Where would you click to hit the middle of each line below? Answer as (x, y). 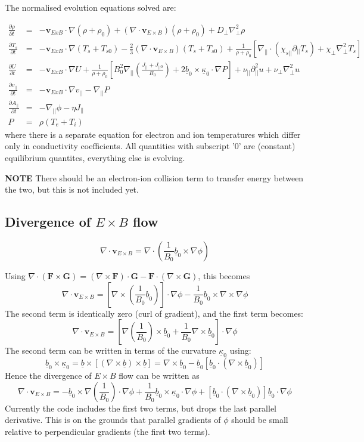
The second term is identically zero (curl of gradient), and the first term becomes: (154, 313)
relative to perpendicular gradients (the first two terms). (108, 431)
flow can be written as (159, 375)
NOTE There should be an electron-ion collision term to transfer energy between (154, 177)
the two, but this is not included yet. (72, 189)
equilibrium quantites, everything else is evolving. (95, 157)
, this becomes (224, 275)
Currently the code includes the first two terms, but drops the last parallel (141, 408)
